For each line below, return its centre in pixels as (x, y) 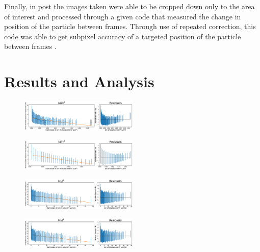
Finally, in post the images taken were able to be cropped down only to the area (129, 6)
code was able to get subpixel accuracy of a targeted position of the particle (123, 36)
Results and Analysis (79, 81)
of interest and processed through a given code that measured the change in (123, 16)
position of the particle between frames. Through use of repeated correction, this (130, 26)
